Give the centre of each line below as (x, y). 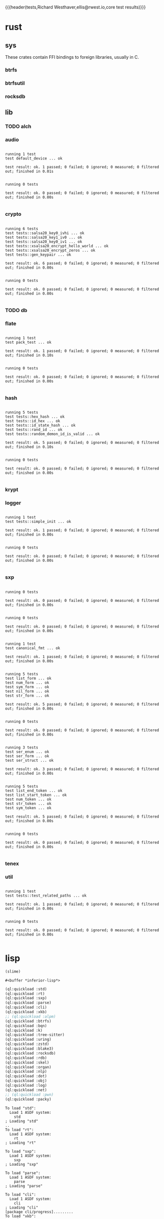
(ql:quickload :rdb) (26, 1058)
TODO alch (18, 126)
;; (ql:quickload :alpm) (30, 1017)
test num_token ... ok (28, 799)
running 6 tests (22, 229)
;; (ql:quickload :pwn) (29, 1095)
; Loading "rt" (21, 1142)
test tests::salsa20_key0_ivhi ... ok (45, 233)
